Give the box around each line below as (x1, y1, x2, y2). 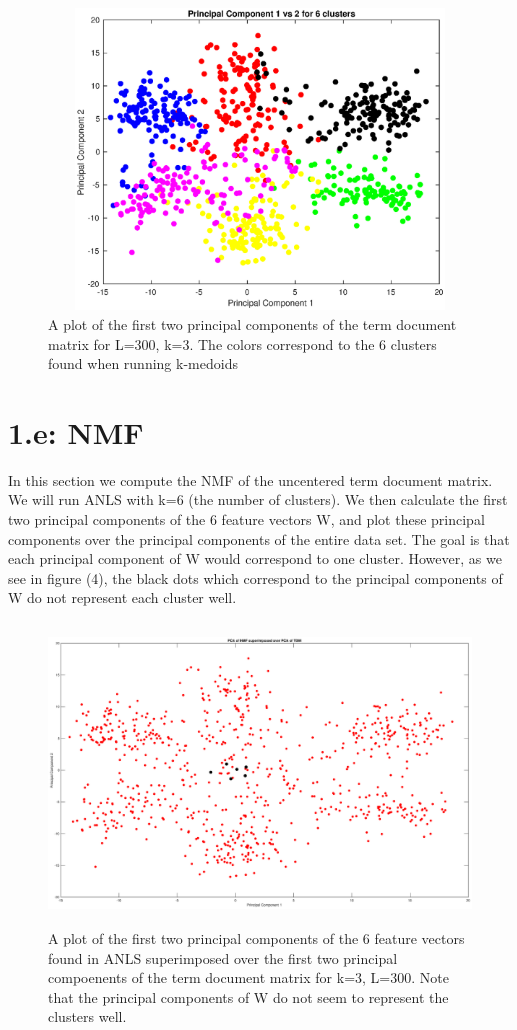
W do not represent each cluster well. (8, 587, 237, 608)
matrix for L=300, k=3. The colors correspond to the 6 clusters (48, 333, 437, 354)
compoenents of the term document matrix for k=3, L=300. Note (48, 967, 449, 988)
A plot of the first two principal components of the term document (48, 313, 457, 334)
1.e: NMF (8, 411, 144, 452)
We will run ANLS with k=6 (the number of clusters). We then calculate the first (8, 489, 508, 510)
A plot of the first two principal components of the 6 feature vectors (48, 927, 465, 948)
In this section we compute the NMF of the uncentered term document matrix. (8, 469, 493, 490)
